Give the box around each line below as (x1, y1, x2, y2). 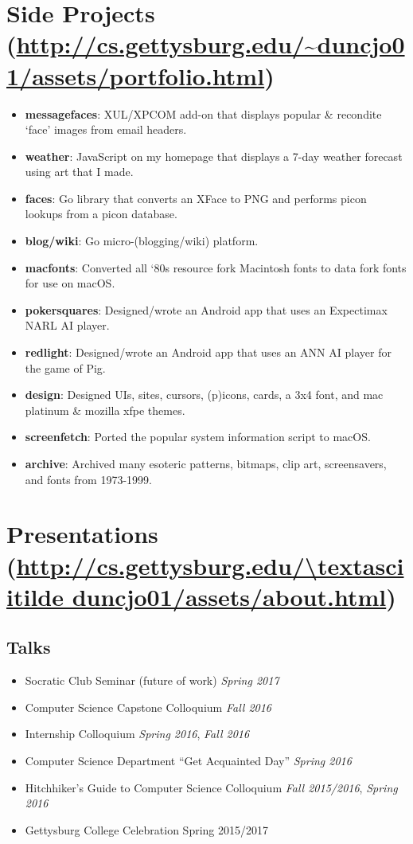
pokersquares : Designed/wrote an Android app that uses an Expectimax (25, 301, 388, 318)
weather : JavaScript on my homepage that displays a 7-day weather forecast (25, 147, 403, 164)
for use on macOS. (25, 275, 115, 291)
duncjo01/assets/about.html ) (72, 580, 396, 612)
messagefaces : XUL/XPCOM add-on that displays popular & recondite (25, 105, 382, 122)
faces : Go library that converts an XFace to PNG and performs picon (25, 190, 367, 206)
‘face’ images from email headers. (25, 121, 187, 138)
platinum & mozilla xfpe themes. (25, 401, 185, 418)
